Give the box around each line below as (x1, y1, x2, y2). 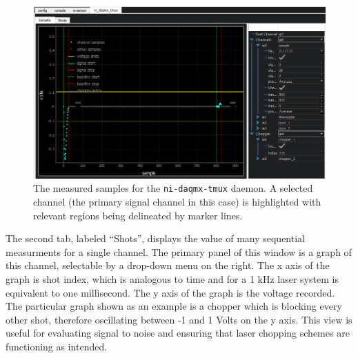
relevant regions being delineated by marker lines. (33, 208, 243, 222)
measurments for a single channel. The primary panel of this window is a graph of (6, 244, 352, 259)
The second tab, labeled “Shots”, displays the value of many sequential (6, 231, 305, 246)
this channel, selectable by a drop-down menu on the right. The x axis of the (6, 258, 330, 272)
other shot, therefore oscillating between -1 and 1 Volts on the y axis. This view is (6, 312, 352, 326)
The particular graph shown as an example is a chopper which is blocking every (6, 299, 342, 313)
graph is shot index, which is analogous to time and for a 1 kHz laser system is (6, 272, 339, 286)
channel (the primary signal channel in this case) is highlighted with (33, 195, 321, 209)
